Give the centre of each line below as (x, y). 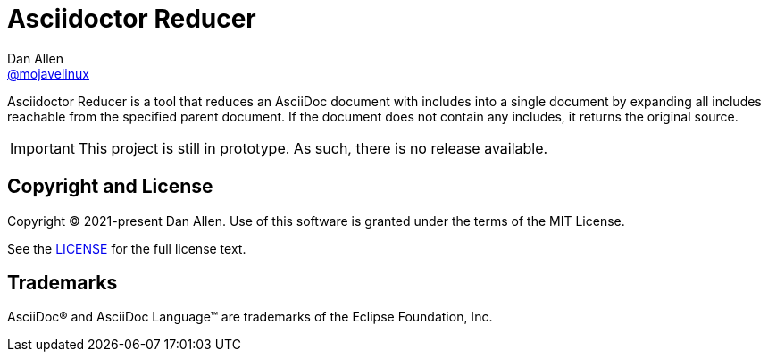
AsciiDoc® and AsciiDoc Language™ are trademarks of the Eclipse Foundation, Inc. (250, 317)
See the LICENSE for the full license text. (127, 248)
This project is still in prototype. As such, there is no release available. (313, 148)
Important (42, 148)
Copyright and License (110, 187)
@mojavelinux (48, 73)
